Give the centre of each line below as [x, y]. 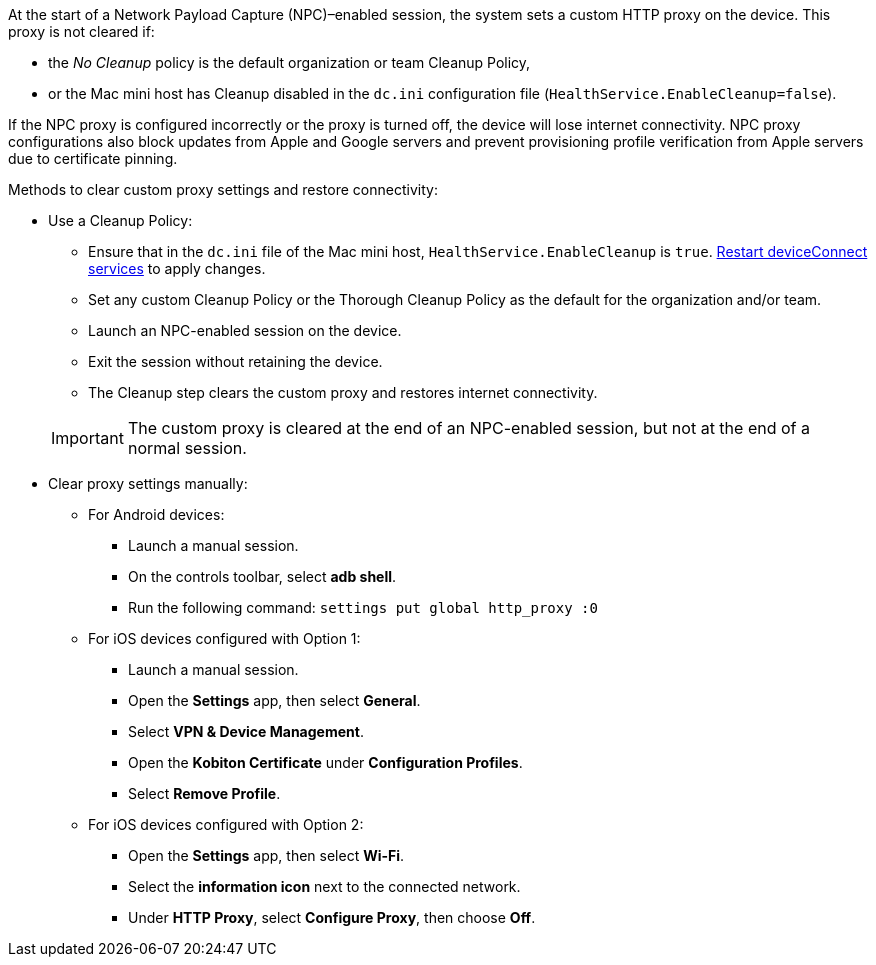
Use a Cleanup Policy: [120, 220]
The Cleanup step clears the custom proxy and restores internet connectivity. [343, 392]
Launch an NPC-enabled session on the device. [245, 330]
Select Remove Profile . [204, 793]
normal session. [187, 448]
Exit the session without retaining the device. [235, 361]
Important [87, 438]
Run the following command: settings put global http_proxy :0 [363, 607]
